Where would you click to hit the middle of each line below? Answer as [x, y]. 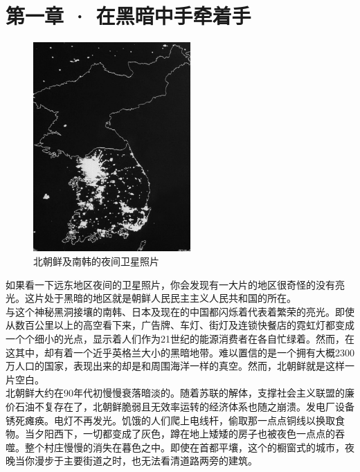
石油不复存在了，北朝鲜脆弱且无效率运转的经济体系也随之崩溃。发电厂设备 [184, 406]
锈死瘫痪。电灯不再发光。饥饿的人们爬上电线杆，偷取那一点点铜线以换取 [170, 420]
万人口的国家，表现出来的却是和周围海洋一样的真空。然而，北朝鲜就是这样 [175, 366]
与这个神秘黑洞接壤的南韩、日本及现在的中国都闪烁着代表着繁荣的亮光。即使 [180, 311]
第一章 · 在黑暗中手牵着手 [128, 16]
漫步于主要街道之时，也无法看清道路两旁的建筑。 [146, 461]
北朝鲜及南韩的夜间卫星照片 [96, 261]
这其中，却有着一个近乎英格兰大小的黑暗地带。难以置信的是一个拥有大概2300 [180, 352]
